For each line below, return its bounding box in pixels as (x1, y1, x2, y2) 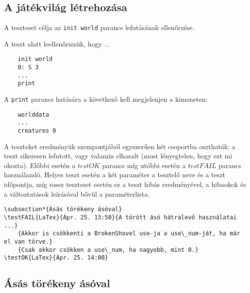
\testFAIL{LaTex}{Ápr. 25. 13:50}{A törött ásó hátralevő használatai (4, 214, 237, 221)
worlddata (17, 111, 50, 118)
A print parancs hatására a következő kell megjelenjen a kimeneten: (4, 94, 208, 104)
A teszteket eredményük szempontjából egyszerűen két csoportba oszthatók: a (4, 141, 235, 151)
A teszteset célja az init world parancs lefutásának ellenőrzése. (4, 22, 195, 32)
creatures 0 (17, 127, 56, 135)
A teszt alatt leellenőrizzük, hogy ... (4, 38, 110, 48)
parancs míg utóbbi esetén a (102, 160, 186, 170)
